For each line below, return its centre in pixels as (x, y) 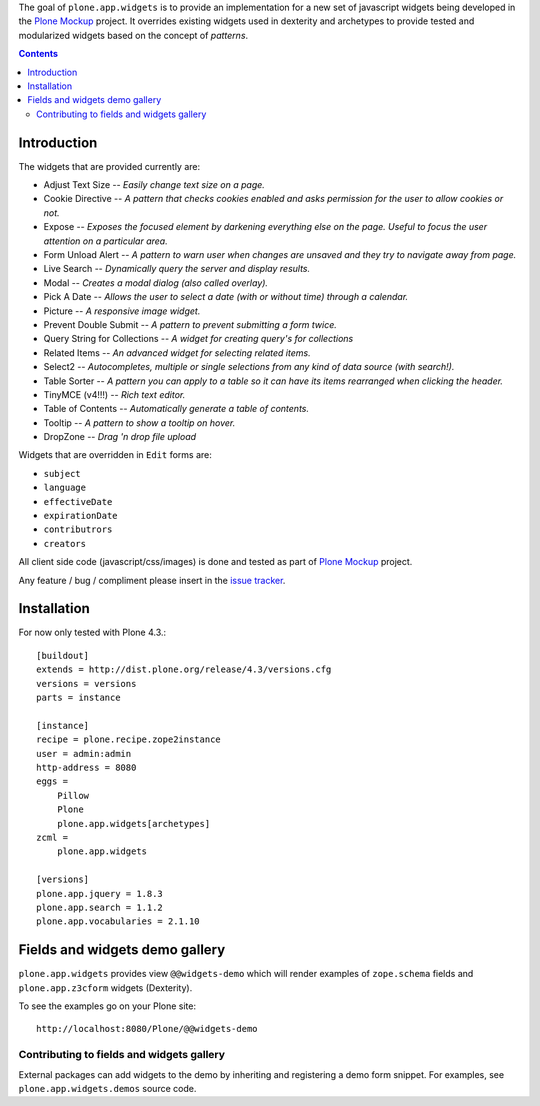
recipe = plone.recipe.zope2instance (129, 739)
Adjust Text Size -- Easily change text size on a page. (154, 185)
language (65, 488)
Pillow (73, 795)
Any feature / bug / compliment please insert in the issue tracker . (152, 580)
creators (65, 543)
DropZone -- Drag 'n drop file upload (120, 437)
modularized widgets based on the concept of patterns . (133, 35)
